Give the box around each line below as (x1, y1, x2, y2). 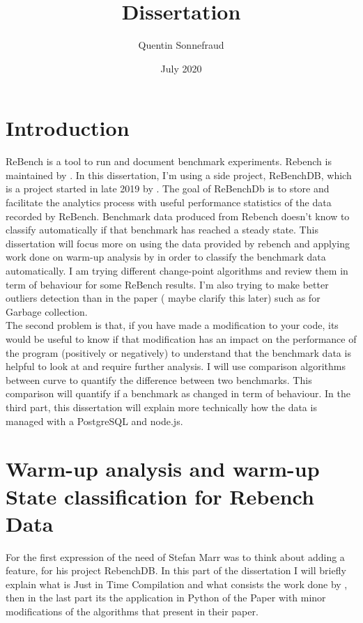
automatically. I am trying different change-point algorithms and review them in (6, 263, 348, 277)
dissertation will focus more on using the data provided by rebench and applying (6, 236, 350, 250)
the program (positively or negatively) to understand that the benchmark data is (6, 345, 351, 360)
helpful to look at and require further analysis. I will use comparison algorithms (6, 359, 346, 374)
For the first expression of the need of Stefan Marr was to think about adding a (6, 549, 345, 564)
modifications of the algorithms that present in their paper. (6, 604, 258, 618)
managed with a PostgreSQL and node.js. (6, 413, 183, 428)
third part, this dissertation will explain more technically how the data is (6, 399, 317, 414)
